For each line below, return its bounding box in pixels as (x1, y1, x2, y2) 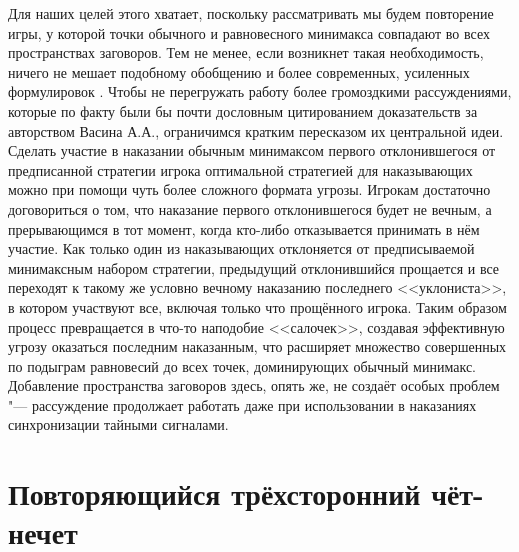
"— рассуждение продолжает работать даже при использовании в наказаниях (8, 394, 477, 415)
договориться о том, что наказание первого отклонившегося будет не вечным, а (8, 198, 492, 219)
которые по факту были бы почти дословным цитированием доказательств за (8, 100, 478, 121)
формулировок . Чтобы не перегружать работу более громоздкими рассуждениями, (8, 81, 512, 102)
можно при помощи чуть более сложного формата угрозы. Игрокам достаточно (8, 179, 491, 200)
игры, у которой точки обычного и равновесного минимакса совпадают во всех (8, 22, 490, 43)
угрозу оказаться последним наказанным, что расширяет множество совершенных (8, 336, 507, 357)
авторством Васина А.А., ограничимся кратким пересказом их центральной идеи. (8, 120, 504, 141)
